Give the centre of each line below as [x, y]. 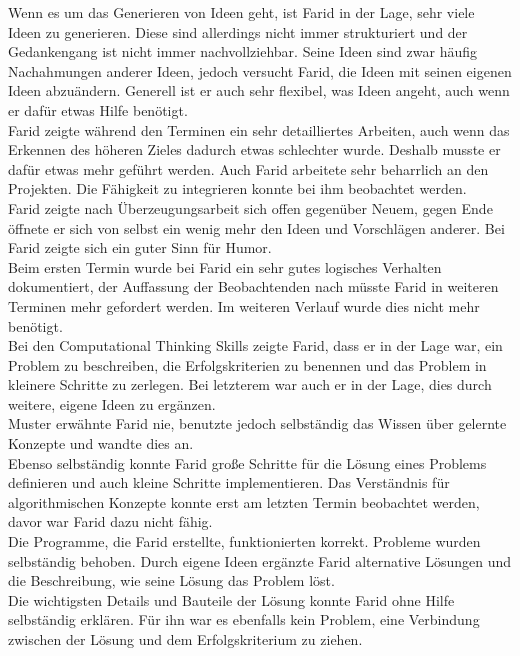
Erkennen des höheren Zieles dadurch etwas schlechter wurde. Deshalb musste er [254, 149]
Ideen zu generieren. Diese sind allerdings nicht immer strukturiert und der [238, 31]
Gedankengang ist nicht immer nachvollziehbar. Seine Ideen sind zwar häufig [242, 51]
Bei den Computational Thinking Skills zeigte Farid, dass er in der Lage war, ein [255, 345]
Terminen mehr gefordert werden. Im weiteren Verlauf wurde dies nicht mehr [244, 305]
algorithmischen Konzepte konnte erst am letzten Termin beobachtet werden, [244, 501]
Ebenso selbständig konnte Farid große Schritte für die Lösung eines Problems [247, 462]
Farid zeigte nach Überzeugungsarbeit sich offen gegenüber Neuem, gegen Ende [250, 207]
